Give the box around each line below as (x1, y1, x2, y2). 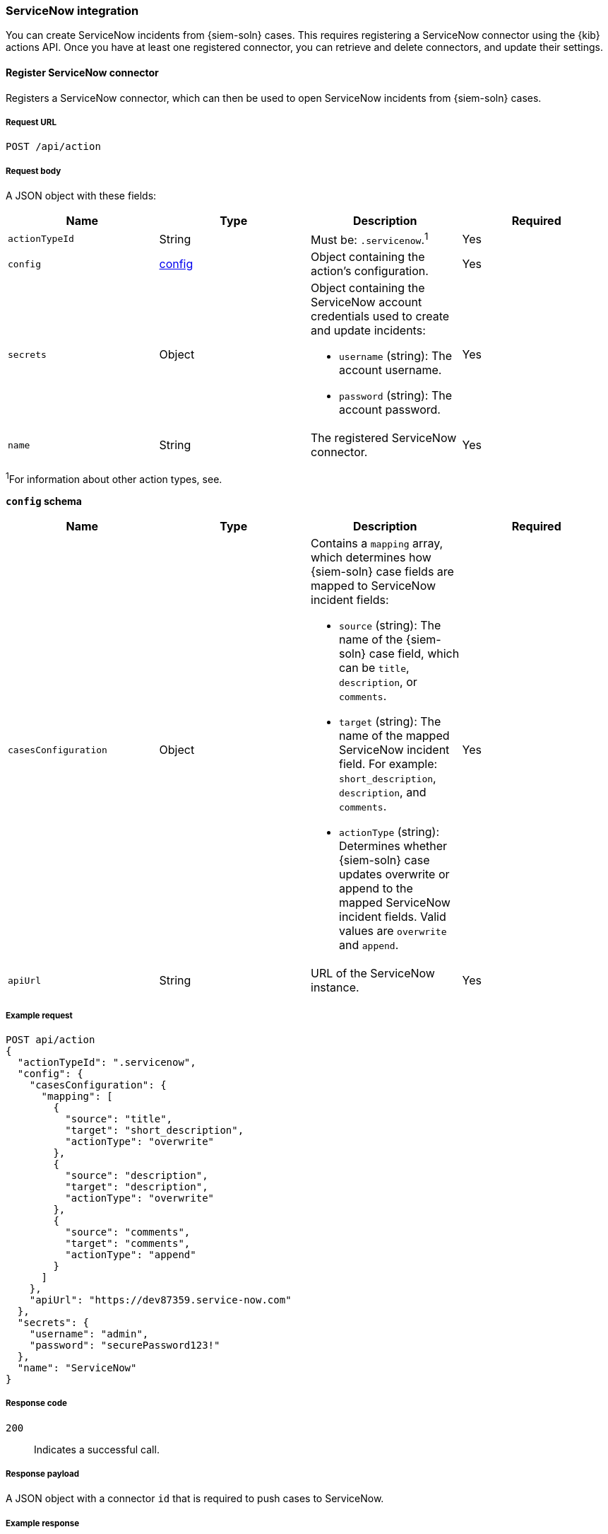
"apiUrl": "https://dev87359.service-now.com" (29, 1294, 292, 1306)
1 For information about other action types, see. (6, 471, 222, 486)
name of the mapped (339, 728, 450, 743)
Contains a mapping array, (311, 536, 443, 551)
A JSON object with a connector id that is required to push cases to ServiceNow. (6, 1492, 384, 1505)
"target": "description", (65, 1180, 208, 1192)
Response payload (6, 1469, 80, 1480)
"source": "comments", (65, 1226, 191, 1238)
